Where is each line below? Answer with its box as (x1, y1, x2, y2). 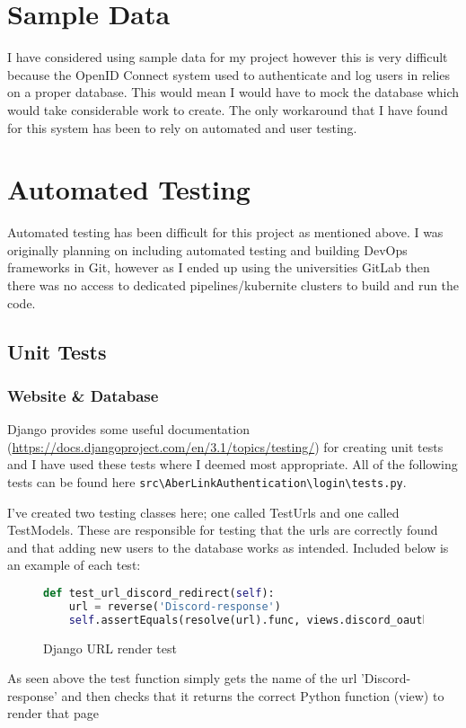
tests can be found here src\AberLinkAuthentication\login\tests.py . (7, 472, 407, 491)
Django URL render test (43, 638, 177, 657)
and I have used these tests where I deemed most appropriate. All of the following (7, 455, 458, 474)
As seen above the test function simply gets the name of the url (7, 669, 357, 688)
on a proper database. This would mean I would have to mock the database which (7, 83, 460, 102)
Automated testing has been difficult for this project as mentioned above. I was (7, 223, 444, 242)
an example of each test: (7, 555, 141, 574)
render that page (7, 704, 99, 723)
